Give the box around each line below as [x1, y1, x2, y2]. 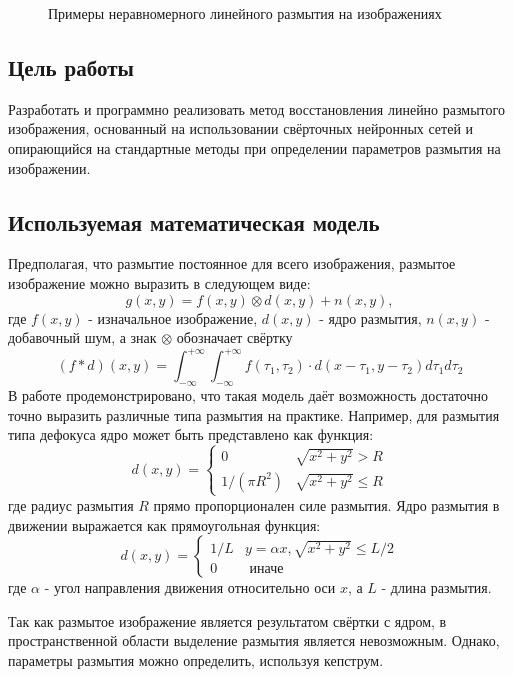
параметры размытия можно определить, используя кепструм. [8, 649, 384, 670]
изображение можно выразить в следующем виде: [8, 272, 311, 293]
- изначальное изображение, [88, 307, 258, 328]
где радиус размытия [8, 494, 134, 515]
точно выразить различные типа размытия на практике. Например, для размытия [8, 404, 500, 425]
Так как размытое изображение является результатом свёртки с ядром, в [8, 610, 447, 631]
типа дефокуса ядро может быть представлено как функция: [8, 424, 374, 445]
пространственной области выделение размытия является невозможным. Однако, [8, 630, 500, 651]
